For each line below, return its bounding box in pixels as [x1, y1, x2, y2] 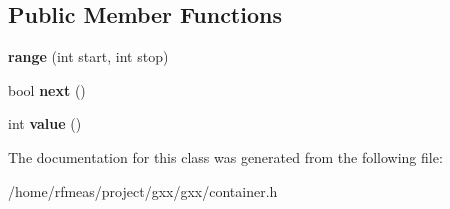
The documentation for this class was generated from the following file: [8, 146, 443, 167]
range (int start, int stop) [8, 46, 169, 67]
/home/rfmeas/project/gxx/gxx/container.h [8, 180, 278, 201]
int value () [8, 113, 82, 134]
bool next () [8, 79, 86, 100]
